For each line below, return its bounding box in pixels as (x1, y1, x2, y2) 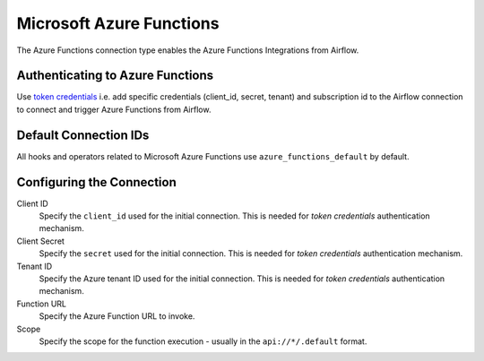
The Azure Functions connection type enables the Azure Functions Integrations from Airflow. (16, 45, 359, 56)
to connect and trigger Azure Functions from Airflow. (16, 104, 212, 115)
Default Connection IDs (16, 127, 150, 142)
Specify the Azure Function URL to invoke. (39, 311, 195, 322)
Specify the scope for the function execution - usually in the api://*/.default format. (39, 336, 367, 347)
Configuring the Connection (16, 175, 177, 190)
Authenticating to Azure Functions (16, 68, 214, 83)
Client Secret (16, 236, 65, 246)
